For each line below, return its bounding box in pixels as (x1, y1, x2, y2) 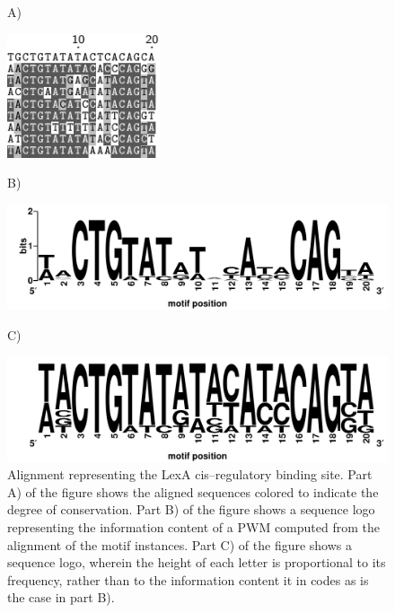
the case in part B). (7, 588, 115, 607)
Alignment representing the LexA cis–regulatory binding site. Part (7, 465, 373, 484)
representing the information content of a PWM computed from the (7, 517, 381, 536)
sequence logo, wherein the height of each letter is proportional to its (7, 553, 386, 572)
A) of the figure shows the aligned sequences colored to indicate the (7, 482, 379, 501)
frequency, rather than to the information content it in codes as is (7, 570, 369, 589)
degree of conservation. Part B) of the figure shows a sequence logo (7, 500, 375, 519)
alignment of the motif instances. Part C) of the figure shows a (7, 535, 353, 554)
